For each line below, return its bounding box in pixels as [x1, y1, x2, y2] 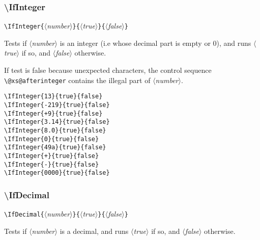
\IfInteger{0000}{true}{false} [4, 169, 110, 177]
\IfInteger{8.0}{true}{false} [4, 126, 106, 134]
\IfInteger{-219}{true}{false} [4, 101, 110, 109]
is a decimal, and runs [60, 225, 129, 236]
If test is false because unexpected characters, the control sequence [4, 65, 212, 75]
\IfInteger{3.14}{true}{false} [4, 118, 110, 126]
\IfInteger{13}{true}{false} [4, 93, 103, 100]
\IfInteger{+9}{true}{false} [4, 110, 103, 117]
